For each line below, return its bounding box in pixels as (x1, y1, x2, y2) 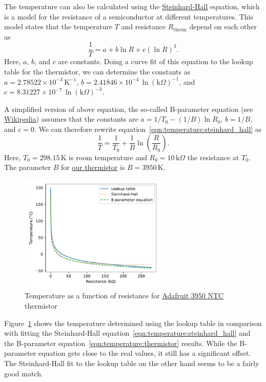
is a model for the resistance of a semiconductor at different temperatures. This (4, 11, 253, 22)
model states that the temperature (4, 21, 112, 32)
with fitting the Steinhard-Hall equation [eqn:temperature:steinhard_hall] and (4, 328, 251, 338)
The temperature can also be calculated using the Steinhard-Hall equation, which (4, 1, 260, 11)
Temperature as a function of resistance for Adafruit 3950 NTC (25, 290, 224, 301)
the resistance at (187, 151, 239, 162)
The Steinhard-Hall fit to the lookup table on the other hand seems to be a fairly (4, 357, 259, 368)
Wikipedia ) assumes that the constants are (4, 113, 138, 124)
